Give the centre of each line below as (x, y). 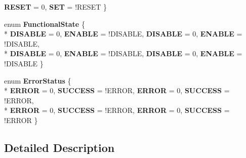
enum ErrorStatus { (38, 80)
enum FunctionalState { (45, 24)
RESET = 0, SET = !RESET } (55, 7)
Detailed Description (59, 147)
